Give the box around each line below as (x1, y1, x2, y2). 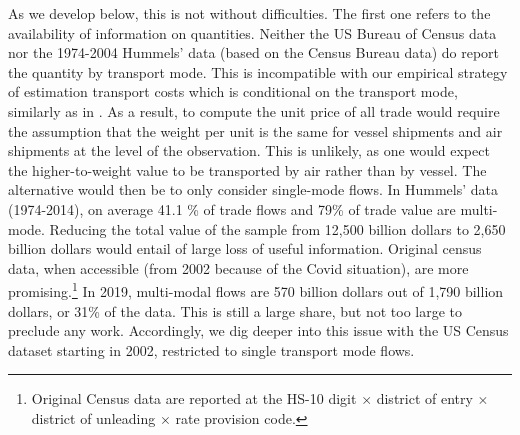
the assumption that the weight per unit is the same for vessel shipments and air (8, 120, 503, 141)
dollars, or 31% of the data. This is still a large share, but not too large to (8, 300, 463, 321)
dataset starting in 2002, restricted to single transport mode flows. (8, 339, 415, 360)
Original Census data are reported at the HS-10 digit (31, 388, 357, 409)
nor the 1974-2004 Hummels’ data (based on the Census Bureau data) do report (8, 42, 500, 63)
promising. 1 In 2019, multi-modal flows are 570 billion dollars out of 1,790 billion (8, 278, 504, 301)
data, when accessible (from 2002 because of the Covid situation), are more (8, 257, 469, 278)
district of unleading (31, 407, 156, 428)
